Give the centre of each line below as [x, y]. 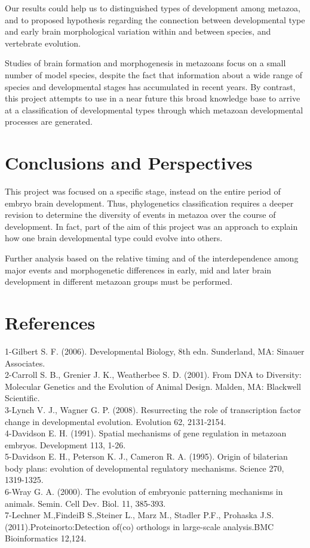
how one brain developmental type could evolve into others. [114, 238]
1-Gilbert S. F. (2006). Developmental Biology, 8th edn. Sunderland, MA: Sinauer [155, 351]
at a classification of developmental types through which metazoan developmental [154, 110]
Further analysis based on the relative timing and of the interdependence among [152, 258]
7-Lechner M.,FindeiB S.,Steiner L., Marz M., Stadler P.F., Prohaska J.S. [139, 515]
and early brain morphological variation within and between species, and [138, 31]
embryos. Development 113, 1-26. [65, 444]
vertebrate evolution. [43, 43]
